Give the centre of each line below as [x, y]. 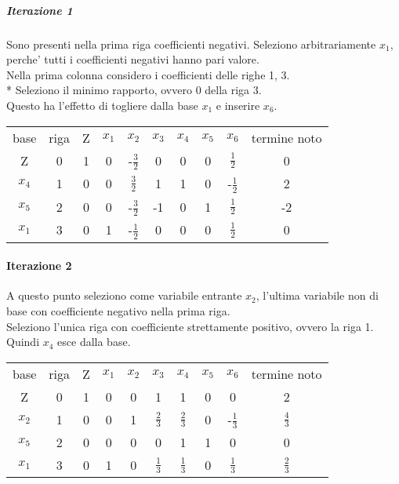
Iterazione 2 [39, 266]
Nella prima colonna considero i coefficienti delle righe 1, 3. [148, 74]
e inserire [238, 105]
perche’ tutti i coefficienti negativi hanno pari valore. [133, 59]
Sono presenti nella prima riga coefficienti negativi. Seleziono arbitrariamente [191, 44]
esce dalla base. [94, 342]
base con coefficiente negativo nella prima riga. [118, 310]
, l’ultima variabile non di [317, 295]
